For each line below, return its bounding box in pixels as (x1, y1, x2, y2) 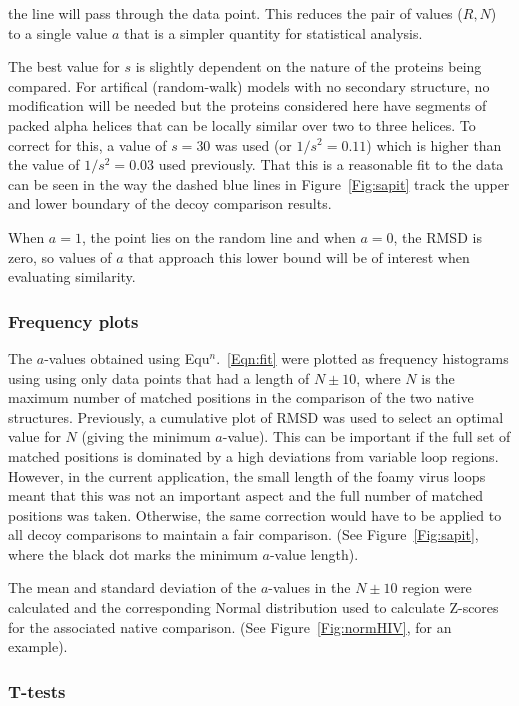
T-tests (8, 678, 66, 703)
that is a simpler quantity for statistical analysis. (123, 22, 423, 43)
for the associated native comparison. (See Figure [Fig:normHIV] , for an (8, 616, 452, 637)
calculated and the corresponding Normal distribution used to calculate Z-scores (8, 597, 499, 618)
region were (402, 577, 472, 598)
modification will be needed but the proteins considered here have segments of (8, 95, 487, 116)
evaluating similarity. (8, 266, 136, 287)
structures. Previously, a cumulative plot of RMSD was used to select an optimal (8, 406, 504, 427)
